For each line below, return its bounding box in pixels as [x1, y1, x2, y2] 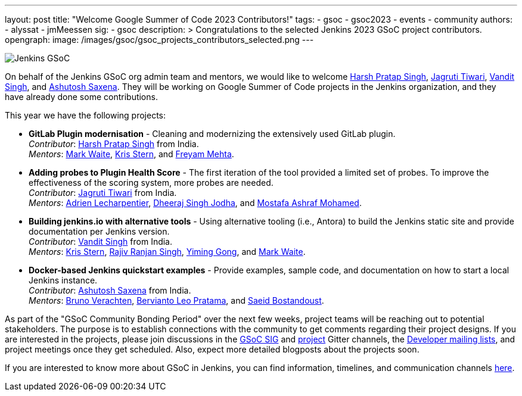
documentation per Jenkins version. [29, 226, 170, 236]
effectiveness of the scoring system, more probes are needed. [29, 177, 274, 188]
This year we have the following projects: [5, 110, 166, 120]
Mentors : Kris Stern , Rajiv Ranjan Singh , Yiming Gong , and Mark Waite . [29, 247, 306, 257]
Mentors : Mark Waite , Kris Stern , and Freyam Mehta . [29, 149, 234, 159]
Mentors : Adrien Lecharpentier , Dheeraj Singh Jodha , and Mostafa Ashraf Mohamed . [29, 198, 362, 208]
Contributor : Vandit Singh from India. [29, 236, 173, 247]
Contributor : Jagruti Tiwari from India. [29, 188, 177, 198]
